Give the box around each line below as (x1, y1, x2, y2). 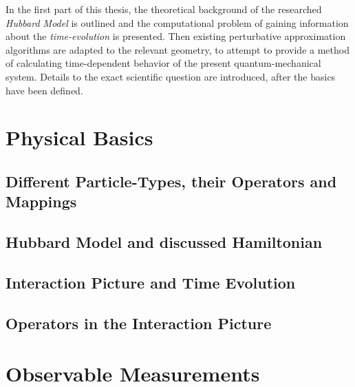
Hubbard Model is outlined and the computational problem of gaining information (6, 15, 349, 30)
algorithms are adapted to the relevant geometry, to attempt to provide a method (6, 42, 349, 56)
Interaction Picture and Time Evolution (6, 271, 296, 293)
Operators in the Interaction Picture (6, 312, 272, 333)
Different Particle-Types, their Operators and (6, 170, 337, 191)
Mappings (6, 191, 77, 212)
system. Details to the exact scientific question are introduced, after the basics (6, 69, 336, 83)
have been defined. (6, 83, 83, 97)
